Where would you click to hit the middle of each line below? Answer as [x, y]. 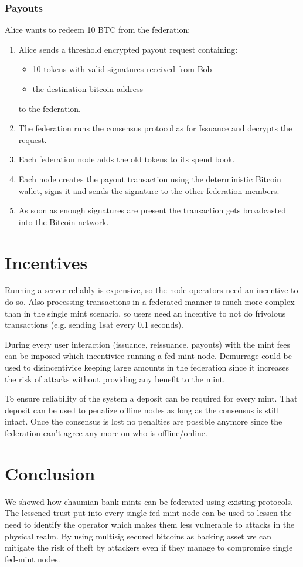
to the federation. [50, 108]
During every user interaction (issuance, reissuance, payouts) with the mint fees [148, 344]
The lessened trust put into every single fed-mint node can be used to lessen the [148, 513]
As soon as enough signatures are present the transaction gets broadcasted [152, 210]
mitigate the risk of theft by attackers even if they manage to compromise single [149, 547]
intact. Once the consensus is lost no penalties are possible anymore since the [144, 421]
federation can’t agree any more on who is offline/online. [106, 433]
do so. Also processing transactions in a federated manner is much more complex [150, 302]
